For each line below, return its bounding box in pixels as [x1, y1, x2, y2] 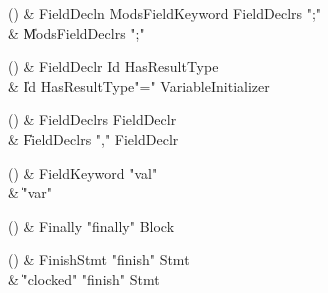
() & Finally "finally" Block [8, 215, 175, 236]
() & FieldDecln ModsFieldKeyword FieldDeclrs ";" [8, 3, 322, 23]
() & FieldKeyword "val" [8, 162, 158, 183]
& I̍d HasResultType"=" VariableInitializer [8, 75, 270, 96]
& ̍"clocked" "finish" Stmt [8, 268, 160, 289]
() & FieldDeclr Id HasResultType [8, 56, 219, 77]
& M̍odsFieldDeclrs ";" [8, 22, 145, 43]
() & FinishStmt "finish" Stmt [8, 249, 190, 270]
